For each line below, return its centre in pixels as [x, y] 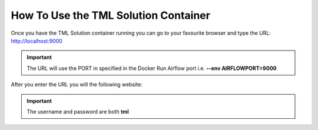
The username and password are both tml [78, 111]
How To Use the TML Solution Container [110, 15]
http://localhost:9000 [37, 41]
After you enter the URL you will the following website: [77, 85]
